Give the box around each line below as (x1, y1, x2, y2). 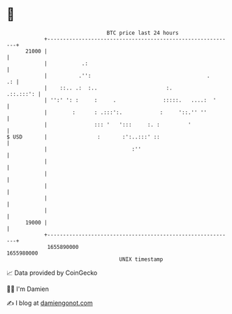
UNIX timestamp (119, 255, 164, 263)
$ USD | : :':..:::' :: (6, 133, 160, 141)
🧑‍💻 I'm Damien (6, 285, 50, 293)
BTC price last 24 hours (106, 29, 179, 36)
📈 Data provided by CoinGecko (6, 269, 98, 277)
